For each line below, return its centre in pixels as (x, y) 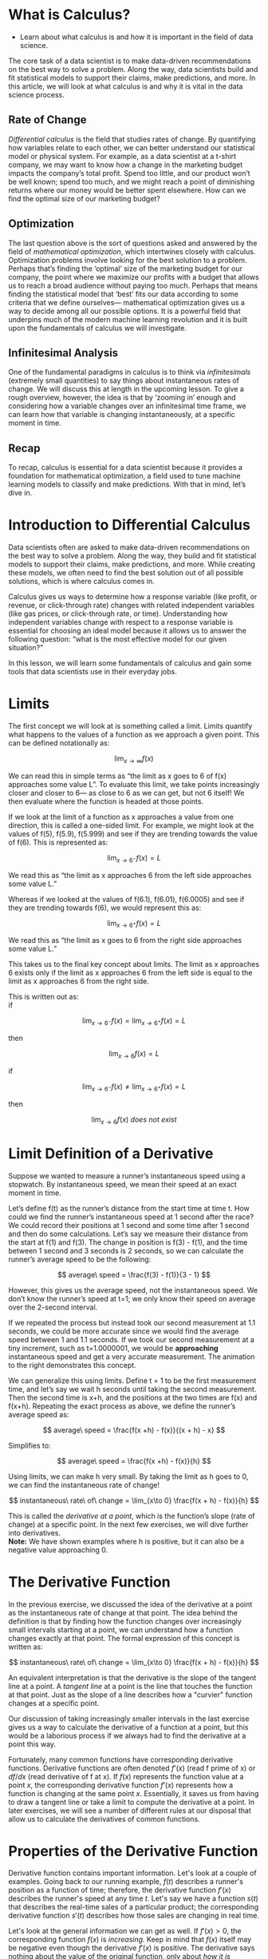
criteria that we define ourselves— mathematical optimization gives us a (127, 302)
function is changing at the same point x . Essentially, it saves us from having (134, 1793)
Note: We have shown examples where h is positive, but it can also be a (126, 1541)
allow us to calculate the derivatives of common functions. (104, 1818)
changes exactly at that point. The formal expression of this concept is (124, 1638)
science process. (37, 94)
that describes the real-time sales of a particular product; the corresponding (134, 1907)
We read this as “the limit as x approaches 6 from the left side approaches (130, 875)
